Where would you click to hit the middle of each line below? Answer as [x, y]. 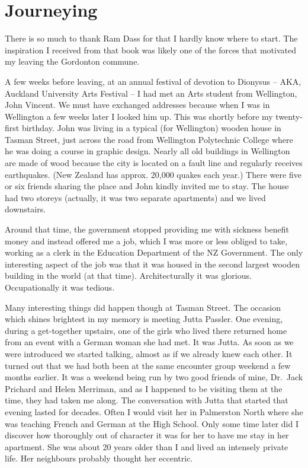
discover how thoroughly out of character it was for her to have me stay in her [147, 435]
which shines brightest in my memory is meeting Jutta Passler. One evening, [144, 319]
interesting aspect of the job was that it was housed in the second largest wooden [152, 264]
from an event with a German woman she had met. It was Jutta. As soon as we [149, 342]
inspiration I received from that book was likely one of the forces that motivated [150, 50]
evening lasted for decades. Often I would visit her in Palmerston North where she [154, 411]
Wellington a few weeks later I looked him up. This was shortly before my [139, 116]
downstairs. [25, 209]
